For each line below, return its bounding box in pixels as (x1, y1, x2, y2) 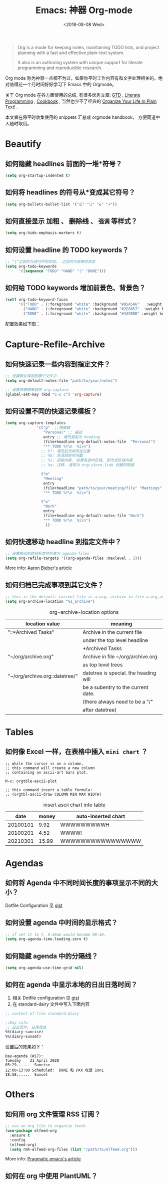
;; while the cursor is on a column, (5, 761, 84, 766)
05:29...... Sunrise (5, 1063, 50, 1068)
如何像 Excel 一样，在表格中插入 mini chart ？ (5, 748, 148, 756)
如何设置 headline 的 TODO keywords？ (5, 246, 129, 254)
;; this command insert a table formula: (5, 787, 93, 792)
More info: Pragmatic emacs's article (5, 1156, 81, 1162)
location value (25, 620, 60, 627)
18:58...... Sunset (5, 1072, 48, 1077)
